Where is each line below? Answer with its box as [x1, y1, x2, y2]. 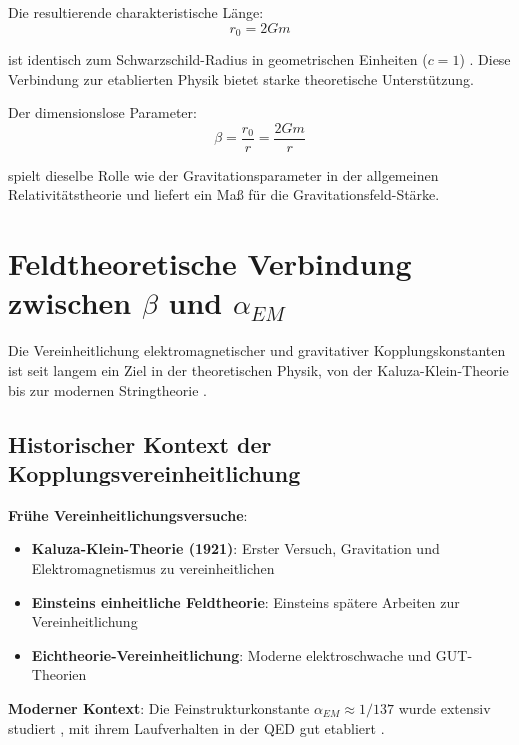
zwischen [8, 282, 132, 323]
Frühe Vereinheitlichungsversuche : [8, 504, 248, 525]
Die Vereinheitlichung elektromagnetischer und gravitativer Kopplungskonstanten [8, 340, 506, 361]
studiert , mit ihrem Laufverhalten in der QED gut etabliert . [8, 717, 385, 738]
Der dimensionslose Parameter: [8, 102, 197, 123]
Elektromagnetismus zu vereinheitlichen [31, 557, 275, 578]
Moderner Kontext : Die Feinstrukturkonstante [8, 697, 310, 718]
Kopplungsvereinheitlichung [8, 457, 301, 488]
